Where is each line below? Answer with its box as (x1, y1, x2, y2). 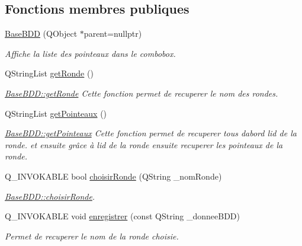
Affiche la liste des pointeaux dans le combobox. (5, 47, 176, 59)
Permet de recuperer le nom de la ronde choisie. (5, 229, 179, 242)
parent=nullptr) (83, 27, 142, 40)
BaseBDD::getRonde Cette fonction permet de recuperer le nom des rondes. (5, 87, 278, 99)
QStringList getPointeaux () (5, 107, 107, 119)
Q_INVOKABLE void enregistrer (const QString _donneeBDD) (5, 210, 240, 222)
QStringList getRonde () (5, 67, 94, 79)
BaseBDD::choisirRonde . (5, 190, 95, 202)
